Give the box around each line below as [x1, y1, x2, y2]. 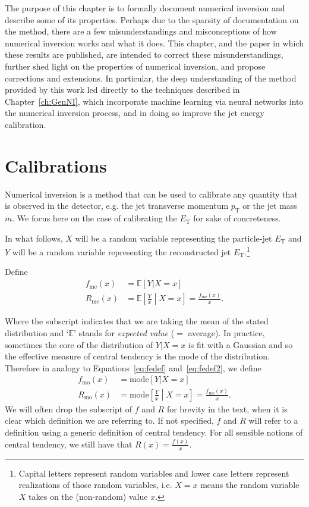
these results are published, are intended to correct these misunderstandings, [5, 48, 283, 61]
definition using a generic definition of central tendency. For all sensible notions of [5, 425, 303, 438]
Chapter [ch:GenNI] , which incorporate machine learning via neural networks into [5, 95, 304, 107]
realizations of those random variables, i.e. [18, 478, 172, 491]
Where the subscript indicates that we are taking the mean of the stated [5, 315, 269, 327]
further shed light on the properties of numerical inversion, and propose [5, 60, 266, 72]
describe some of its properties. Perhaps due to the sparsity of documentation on [5, 13, 299, 26]
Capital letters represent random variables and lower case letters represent [18, 467, 289, 479]
